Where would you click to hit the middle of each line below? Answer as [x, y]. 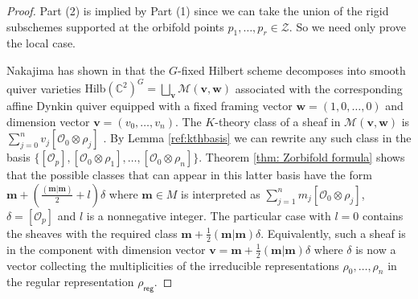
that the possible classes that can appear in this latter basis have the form [189, 175]
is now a [376, 249]
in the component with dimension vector [106, 249]
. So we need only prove [347, 26]
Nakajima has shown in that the [86, 70]
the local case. [41, 43]
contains [383, 215]
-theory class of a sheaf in [278, 121]
